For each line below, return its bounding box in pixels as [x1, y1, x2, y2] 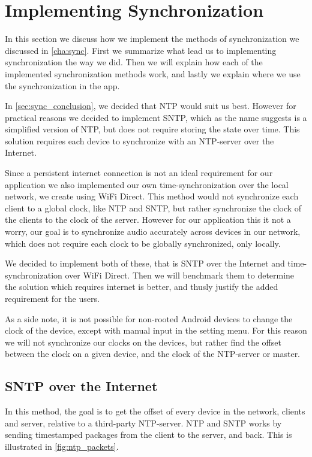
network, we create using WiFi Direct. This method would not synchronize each [5, 190, 299, 202]
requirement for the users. [5, 292, 100, 304]
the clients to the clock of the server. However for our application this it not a [5, 213, 291, 226]
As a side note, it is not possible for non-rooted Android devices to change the [5, 312, 293, 325]
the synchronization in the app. [5, 79, 120, 92]
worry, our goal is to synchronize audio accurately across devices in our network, [5, 225, 301, 238]
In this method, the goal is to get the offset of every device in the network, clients [5, 405, 305, 417]
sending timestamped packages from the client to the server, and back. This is [5, 428, 292, 441]
